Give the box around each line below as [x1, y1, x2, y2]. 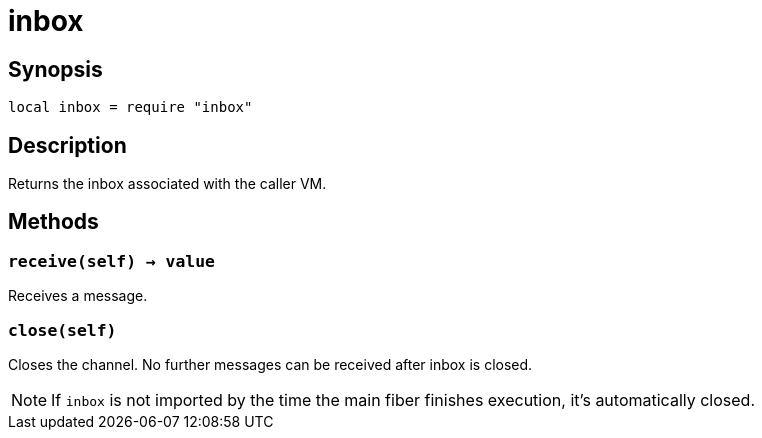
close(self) [8, 320, 117, 340]
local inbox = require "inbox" [8, 99, 253, 116]
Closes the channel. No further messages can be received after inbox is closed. [8, 355, 533, 373]
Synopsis [8, 56, 103, 82]
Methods [8, 209, 99, 235]
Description [8, 132, 127, 158]
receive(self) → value [8, 251, 215, 271]
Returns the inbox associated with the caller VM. [8, 175, 327, 193]
